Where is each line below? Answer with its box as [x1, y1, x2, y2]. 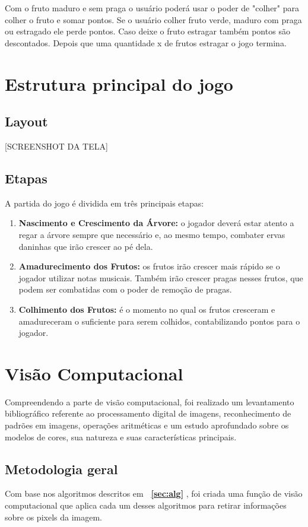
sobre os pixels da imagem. [5, 510, 102, 523]
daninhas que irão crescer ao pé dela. [18, 240, 153, 252]
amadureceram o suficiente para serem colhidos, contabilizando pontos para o [18, 315, 300, 327]
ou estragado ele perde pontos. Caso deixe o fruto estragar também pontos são [5, 25, 290, 37]
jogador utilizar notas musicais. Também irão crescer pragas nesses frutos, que [18, 271, 303, 284]
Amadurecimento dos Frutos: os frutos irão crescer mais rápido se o [18, 260, 280, 272]
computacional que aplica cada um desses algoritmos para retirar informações [5, 499, 287, 511]
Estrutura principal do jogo [5, 71, 233, 96]
